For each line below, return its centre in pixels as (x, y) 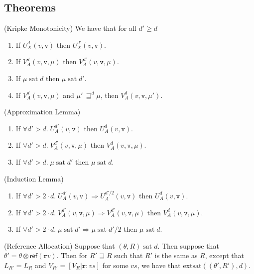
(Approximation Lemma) (42, 112)
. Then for (72, 255)
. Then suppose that (188, 245)
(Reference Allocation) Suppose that (60, 245)
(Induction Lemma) (34, 178)
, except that (224, 255)
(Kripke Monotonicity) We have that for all (70, 28)
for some (115, 265)
